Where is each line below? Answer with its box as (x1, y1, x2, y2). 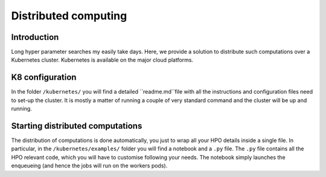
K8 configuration (11, 72, 77, 83)
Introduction (11, 32, 59, 42)
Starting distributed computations (11, 121, 142, 131)
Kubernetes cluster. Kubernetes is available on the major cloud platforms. (11, 56, 194, 63)
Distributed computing (11, 9, 127, 22)
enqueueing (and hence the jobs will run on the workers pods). (11, 162, 168, 169)
